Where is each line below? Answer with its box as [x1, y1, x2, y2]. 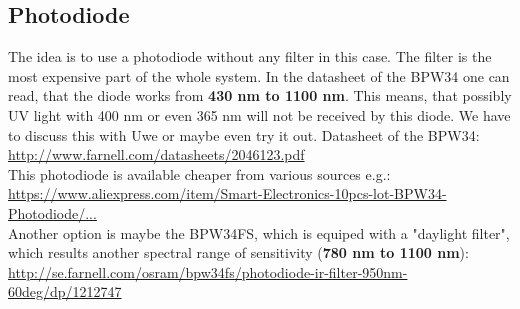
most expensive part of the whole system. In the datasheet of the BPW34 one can [8, 65, 510, 86]
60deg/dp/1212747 [8, 281, 122, 302]
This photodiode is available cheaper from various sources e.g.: [8, 163, 391, 184]
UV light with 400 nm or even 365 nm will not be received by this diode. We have [8, 104, 511, 125]
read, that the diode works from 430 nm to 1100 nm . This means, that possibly [8, 85, 512, 106]
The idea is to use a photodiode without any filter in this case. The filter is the [8, 46, 492, 67]
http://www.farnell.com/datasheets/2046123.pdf [8, 144, 305, 165]
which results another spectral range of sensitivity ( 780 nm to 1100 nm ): [8, 242, 469, 263]
